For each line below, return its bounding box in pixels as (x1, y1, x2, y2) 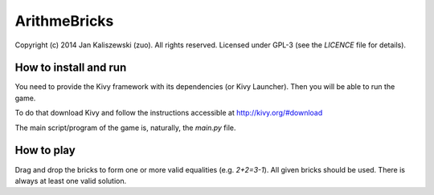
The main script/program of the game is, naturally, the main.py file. (14, 123, 236, 132)
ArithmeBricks (14, 12, 114, 30)
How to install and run (14, 61, 127, 75)
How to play (14, 144, 76, 157)
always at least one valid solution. (14, 176, 127, 185)
